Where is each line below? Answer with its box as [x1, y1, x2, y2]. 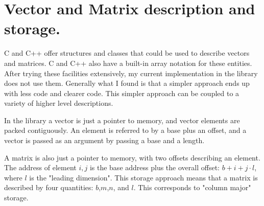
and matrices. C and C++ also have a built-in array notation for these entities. [4, 57, 252, 68]
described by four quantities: [4, 182, 93, 193]
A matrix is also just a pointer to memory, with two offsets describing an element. [4, 152, 260, 163]
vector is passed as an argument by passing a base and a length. [4, 135, 205, 146]
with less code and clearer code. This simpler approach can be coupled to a [4, 87, 239, 98]
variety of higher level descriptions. [4, 98, 113, 108]
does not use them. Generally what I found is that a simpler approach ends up [4, 78, 250, 88]
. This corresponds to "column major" [133, 182, 251, 193]
